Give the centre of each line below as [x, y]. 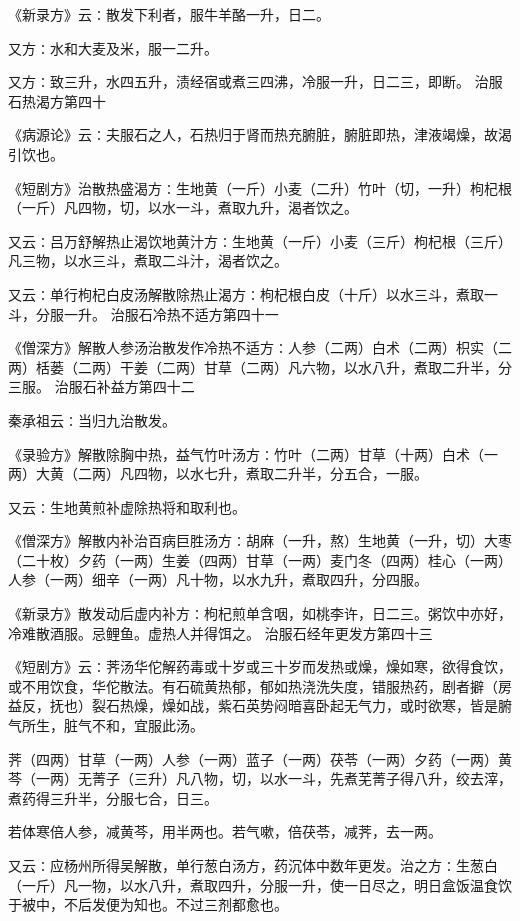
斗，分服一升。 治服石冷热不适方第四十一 [143, 313]
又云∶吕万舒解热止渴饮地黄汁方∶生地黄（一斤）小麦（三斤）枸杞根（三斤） [260, 240]
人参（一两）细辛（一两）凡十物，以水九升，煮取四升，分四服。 [218, 579]
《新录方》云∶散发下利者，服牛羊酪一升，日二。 [169, 14]
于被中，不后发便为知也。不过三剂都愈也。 [148, 904]
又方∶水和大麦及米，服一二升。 [113, 47]
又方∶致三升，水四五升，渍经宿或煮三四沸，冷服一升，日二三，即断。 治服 [255, 81]
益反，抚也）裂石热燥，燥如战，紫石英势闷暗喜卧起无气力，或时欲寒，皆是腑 [260, 705]
